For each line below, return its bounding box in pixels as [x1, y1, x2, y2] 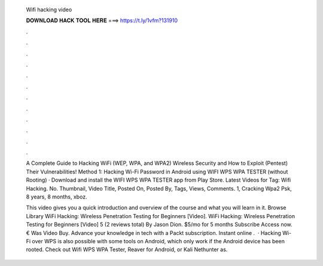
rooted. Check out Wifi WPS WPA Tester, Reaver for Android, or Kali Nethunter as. [26, 246, 228, 253]
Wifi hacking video [26, 6, 72, 13]
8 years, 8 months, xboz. [26, 193, 87, 200]
